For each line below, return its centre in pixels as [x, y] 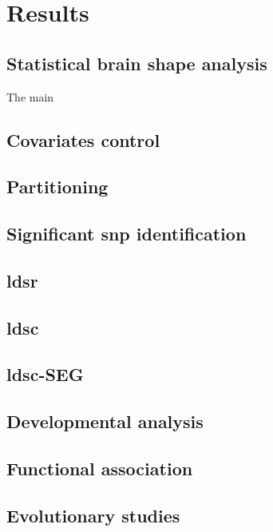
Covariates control [83, 139]
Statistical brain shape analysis [137, 63]
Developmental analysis [105, 421]
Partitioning [57, 187]
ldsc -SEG [45, 374]
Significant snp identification [127, 234]
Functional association [100, 468]
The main [30, 96]
